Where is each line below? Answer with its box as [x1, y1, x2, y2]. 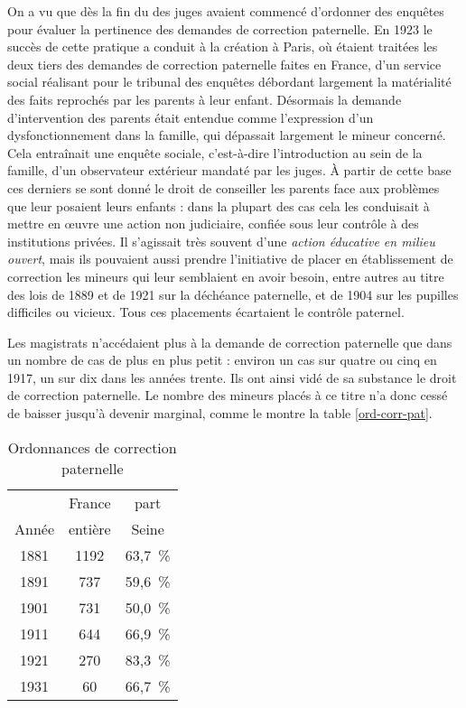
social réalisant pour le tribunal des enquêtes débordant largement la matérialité [7, 72, 452, 91]
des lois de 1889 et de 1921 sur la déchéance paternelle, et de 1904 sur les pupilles [7, 284, 459, 303]
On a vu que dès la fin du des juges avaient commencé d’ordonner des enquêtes [7, 2, 444, 20]
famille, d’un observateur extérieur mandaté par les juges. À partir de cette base [7, 161, 452, 180]
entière [69, 517, 111, 539]
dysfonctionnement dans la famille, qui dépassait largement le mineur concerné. [7, 126, 446, 144]
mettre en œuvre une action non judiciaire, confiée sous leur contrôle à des [7, 214, 419, 233]
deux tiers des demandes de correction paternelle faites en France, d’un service [7, 54, 442, 73]
